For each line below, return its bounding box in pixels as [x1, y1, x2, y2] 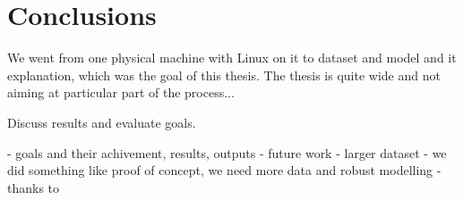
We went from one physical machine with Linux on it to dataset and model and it [7, 48, 457, 67]
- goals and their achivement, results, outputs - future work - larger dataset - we [7, 143, 447, 162]
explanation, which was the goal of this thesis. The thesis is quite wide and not [7, 65, 441, 84]
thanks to [7, 178, 60, 196]
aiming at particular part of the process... [7, 83, 235, 102]
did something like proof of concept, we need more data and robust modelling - [7, 161, 442, 179]
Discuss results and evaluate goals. [7, 112, 196, 131]
